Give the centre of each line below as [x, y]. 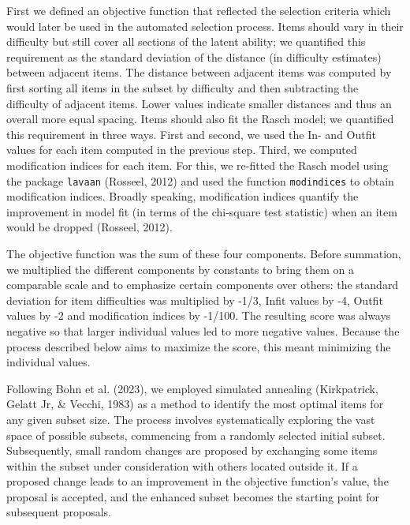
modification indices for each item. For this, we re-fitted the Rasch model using [198, 165]
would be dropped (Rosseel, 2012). [89, 227]
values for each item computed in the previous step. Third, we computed [182, 150]
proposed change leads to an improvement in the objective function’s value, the [198, 481]
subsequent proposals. [59, 512]
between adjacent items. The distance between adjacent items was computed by [199, 72]
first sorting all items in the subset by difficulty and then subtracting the [183, 87]
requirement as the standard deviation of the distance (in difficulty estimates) [194, 56]
